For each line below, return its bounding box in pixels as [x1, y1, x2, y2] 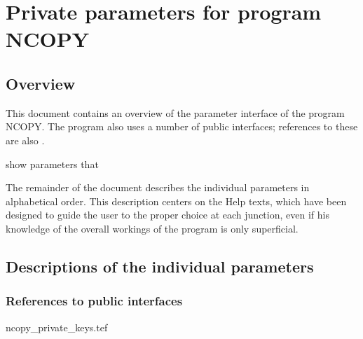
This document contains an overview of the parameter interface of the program [6, 105, 345, 120]
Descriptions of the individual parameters [6, 255, 314, 277]
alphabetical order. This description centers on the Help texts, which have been [6, 193, 347, 208]
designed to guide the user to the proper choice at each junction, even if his [6, 207, 329, 222]
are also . [6, 132, 45, 147]
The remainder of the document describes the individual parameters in [6, 180, 310, 195]
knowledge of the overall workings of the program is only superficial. [6, 221, 299, 235]
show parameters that [6, 156, 99, 171]
